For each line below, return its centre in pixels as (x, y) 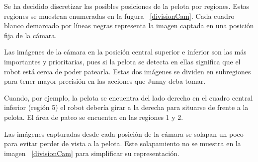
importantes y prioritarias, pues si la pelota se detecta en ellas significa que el (122, 61)
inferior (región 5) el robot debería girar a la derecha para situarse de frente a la (126, 107)
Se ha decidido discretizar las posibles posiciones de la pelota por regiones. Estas (127, 6)
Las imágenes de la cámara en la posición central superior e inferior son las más (125, 52)
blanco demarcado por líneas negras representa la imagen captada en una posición (129, 26)
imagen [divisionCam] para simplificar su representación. (92, 153)
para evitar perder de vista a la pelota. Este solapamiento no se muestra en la (123, 143)
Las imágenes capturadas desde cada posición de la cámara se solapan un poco (124, 134)
